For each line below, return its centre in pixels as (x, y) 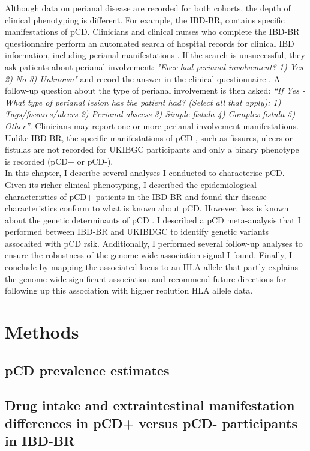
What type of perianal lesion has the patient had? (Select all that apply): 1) (143, 102)
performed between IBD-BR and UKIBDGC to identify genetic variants (137, 232)
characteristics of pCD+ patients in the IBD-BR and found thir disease (136, 196)
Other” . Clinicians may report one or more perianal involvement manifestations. (152, 125)
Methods (42, 332)
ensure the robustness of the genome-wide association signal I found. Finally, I (149, 255)
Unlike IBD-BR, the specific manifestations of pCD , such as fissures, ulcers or (149, 137)
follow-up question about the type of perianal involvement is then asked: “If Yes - (155, 90)
